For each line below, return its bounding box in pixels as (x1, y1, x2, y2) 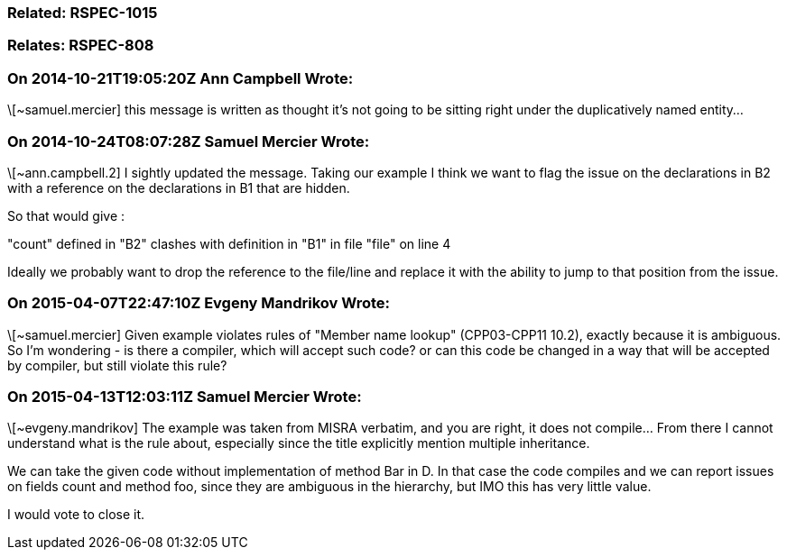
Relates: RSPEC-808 (7, 36, 154, 55)
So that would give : (7, 207, 125, 224)
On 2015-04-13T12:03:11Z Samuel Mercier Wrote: (7, 388, 362, 406)
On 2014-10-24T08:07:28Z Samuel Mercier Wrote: (7, 132, 370, 151)
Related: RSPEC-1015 (7, 4, 158, 22)
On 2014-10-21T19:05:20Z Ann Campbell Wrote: (7, 68, 354, 87)
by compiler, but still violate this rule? (7, 357, 227, 373)
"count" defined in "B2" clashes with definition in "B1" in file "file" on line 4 (7, 235, 451, 251)
